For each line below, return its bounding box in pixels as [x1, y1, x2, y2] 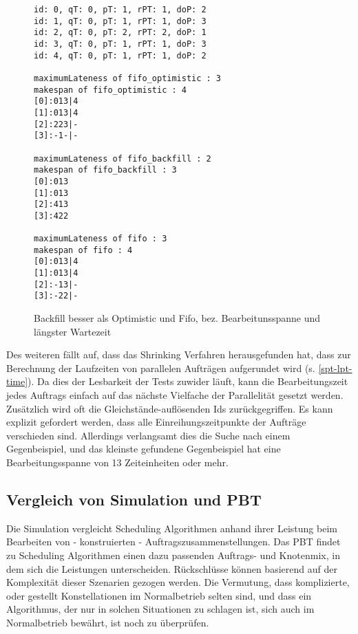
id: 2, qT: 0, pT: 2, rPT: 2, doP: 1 [34, 28, 207, 38]
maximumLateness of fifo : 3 [34, 234, 167, 244]
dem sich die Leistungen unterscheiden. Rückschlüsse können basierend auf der [6, 561, 337, 576]
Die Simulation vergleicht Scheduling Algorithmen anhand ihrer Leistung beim [6, 521, 337, 535]
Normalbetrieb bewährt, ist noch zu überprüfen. [6, 615, 209, 629]
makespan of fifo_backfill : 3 [34, 165, 177, 175]
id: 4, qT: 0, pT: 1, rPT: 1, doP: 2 [34, 50, 207, 61]
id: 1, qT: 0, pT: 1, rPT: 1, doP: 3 [34, 16, 207, 26]
